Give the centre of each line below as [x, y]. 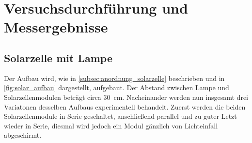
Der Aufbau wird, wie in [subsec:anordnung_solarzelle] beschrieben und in [114, 78]
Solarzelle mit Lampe [58, 57]
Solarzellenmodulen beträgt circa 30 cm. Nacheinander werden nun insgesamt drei [126, 97]
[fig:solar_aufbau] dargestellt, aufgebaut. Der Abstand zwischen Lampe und [117, 87]
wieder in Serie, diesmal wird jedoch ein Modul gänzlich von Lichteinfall [111, 125]
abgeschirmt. [23, 135]
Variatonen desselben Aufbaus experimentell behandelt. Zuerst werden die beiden [125, 106]
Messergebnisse [56, 27]
